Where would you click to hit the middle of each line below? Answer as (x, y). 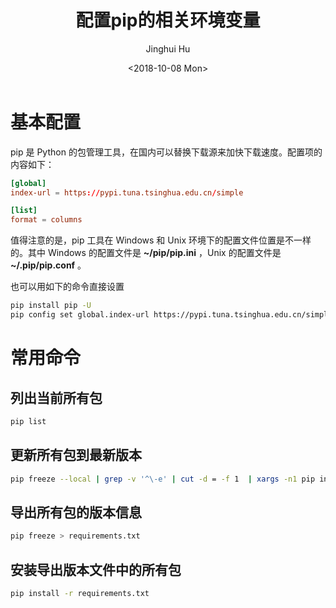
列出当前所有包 (56, 397)
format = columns (46, 220)
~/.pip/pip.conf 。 (48, 265)
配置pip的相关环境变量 (168, 20)
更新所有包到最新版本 (76, 455)
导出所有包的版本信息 (76, 512)
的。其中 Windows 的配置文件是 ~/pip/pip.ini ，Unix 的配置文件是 (146, 253)
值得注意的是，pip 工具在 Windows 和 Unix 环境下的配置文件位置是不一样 (161, 240)
